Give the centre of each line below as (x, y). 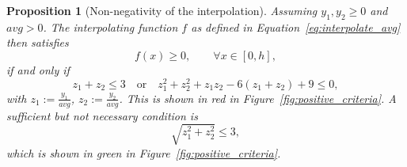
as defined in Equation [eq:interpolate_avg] (296, 27)
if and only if (38, 69)
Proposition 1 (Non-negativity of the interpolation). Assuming (162, 10)
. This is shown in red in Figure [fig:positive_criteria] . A (258, 98)
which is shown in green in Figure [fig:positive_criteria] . (144, 152)
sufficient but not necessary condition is (102, 115)
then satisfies (38, 42)
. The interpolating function (110, 27)
